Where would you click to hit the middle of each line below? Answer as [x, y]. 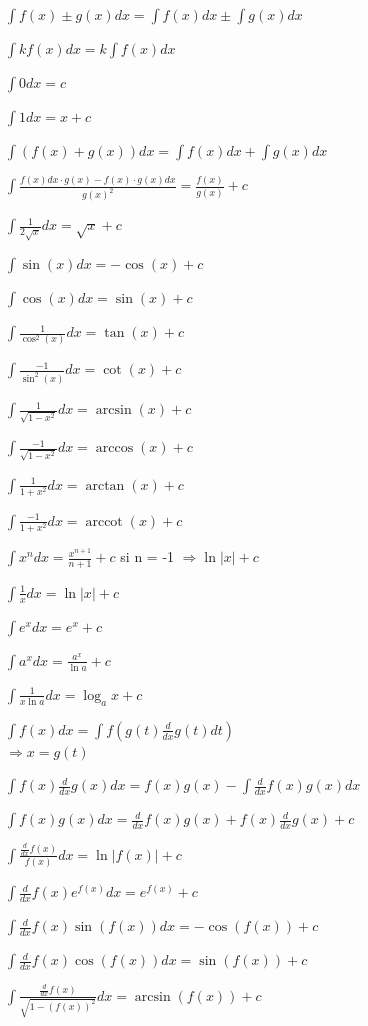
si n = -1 [147, 556]
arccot [104, 521]
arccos [114, 448]
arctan [105, 485]
